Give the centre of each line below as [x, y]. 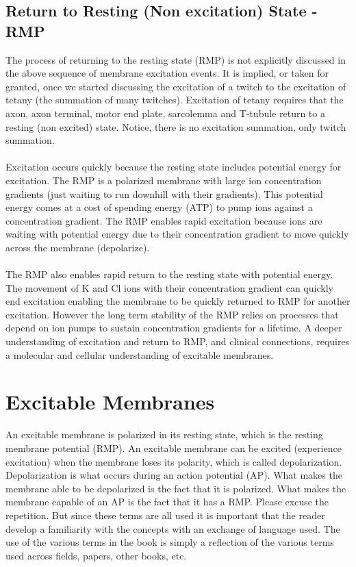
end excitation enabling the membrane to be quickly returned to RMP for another [178, 301]
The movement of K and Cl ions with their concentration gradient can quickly [169, 287]
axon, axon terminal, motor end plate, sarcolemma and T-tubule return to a [165, 113]
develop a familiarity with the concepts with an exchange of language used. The [173, 528]
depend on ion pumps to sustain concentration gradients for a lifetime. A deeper [174, 328]
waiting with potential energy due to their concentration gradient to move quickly [177, 234]
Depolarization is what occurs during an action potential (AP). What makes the [174, 475]
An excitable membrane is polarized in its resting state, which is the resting [164, 434]
